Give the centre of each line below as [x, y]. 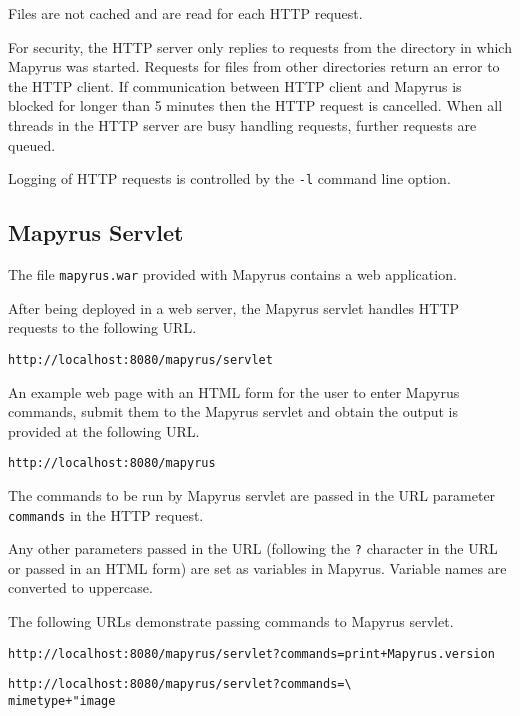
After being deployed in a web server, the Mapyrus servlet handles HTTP [234, 307]
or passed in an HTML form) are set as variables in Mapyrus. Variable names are [257, 567]
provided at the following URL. [104, 430]
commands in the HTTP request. [106, 514]
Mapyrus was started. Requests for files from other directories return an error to [254, 66]
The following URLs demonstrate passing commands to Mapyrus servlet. [231, 621]
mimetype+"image [62, 700]
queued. [32, 144]
